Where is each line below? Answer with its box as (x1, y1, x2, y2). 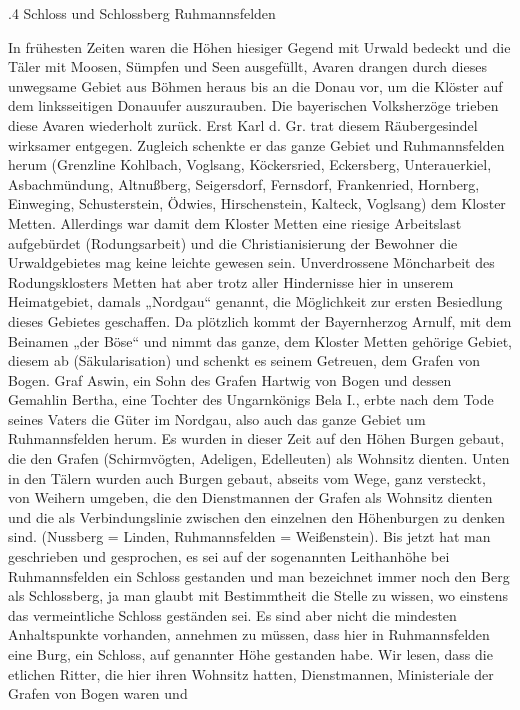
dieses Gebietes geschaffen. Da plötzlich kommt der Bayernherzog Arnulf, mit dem (8, 310, 512, 331)
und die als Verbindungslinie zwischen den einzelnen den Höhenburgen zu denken (8, 506, 505, 527)
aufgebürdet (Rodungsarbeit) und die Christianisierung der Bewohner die (8, 232, 458, 253)
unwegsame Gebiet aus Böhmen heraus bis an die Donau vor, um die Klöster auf (8, 75, 503, 96)
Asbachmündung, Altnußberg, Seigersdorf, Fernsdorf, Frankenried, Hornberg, (8, 173, 480, 194)
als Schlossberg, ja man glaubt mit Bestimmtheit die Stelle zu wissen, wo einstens (8, 585, 509, 606)
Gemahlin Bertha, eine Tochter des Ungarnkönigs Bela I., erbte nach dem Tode (8, 389, 494, 410)
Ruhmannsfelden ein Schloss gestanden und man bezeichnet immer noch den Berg (8, 565, 510, 586)
